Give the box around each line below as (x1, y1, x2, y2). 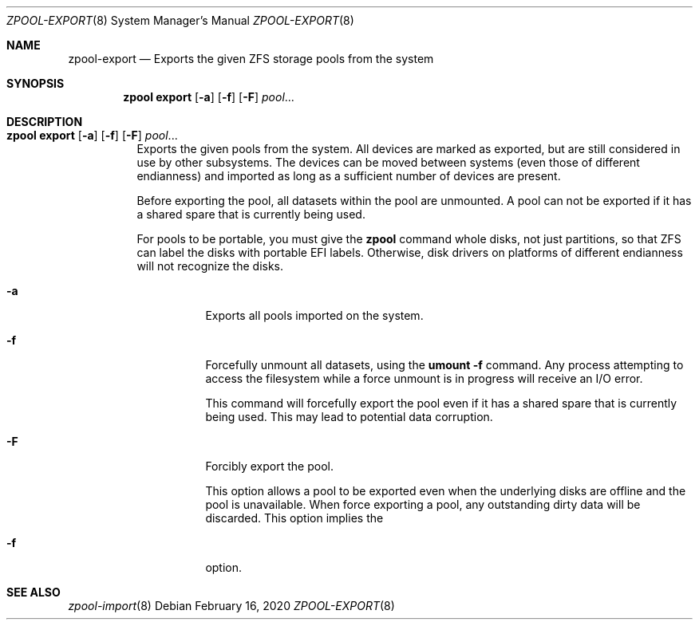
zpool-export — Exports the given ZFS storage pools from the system (68, 52, 434, 65)
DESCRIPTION (6, 115, 83, 128)
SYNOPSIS (6, 77, 65, 90)
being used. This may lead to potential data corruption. (205, 410, 493, 423)
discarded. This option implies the (205, 511, 384, 525)
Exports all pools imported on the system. (205, 309, 424, 322)
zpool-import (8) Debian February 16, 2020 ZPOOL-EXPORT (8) (68, 599, 395, 612)
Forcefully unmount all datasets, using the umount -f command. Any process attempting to (205, 358, 684, 372)
